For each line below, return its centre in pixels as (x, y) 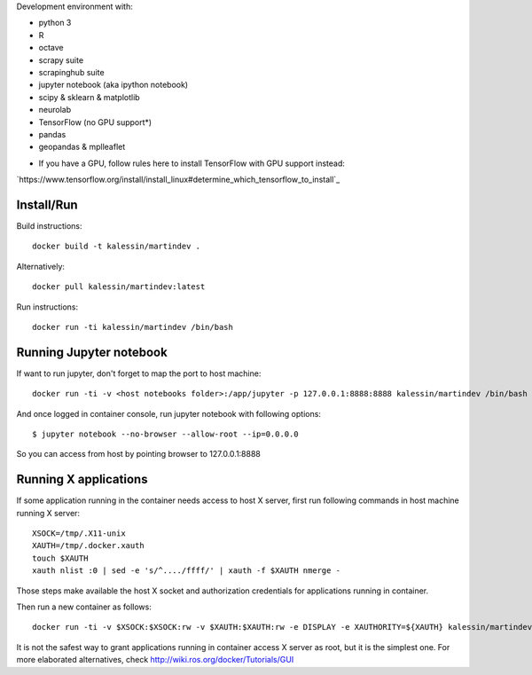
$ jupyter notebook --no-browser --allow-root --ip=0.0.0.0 (165, 434)
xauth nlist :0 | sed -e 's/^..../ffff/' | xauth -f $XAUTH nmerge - (187, 571)
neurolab (55, 110)
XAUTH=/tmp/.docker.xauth (89, 546)
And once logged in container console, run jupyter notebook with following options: (168, 413)
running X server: (48, 513)
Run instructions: (47, 307)
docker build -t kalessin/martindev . (117, 247)
